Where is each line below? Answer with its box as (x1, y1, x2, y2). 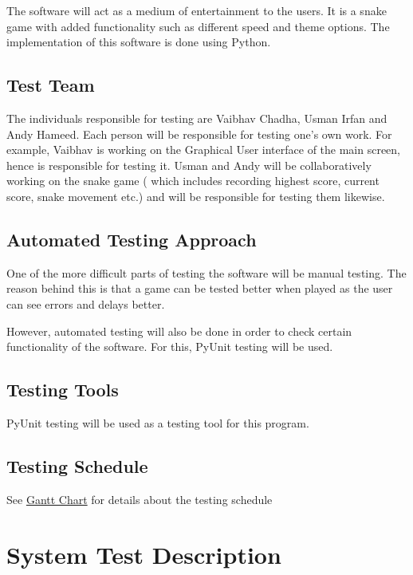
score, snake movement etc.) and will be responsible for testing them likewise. (6, 187, 385, 204)
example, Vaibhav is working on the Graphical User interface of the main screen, (6, 141, 401, 158)
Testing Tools (6, 377, 119, 402)
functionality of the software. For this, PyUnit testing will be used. (6, 338, 333, 355)
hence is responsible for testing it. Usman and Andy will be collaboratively (6, 156, 372, 173)
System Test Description (6, 538, 281, 570)
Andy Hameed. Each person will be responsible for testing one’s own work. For (6, 125, 392, 142)
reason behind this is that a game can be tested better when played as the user (6, 280, 393, 297)
